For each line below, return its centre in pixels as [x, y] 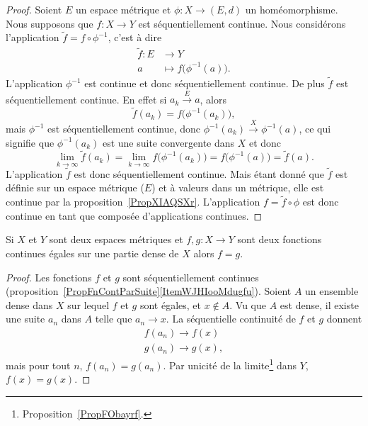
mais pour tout [38, 365]
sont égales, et [170, 304]
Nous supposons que [50, 23]
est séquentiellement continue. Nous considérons [242, 23]
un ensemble [332, 291]
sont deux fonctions [280, 239]
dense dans [29, 304]
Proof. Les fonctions [49, 277]
